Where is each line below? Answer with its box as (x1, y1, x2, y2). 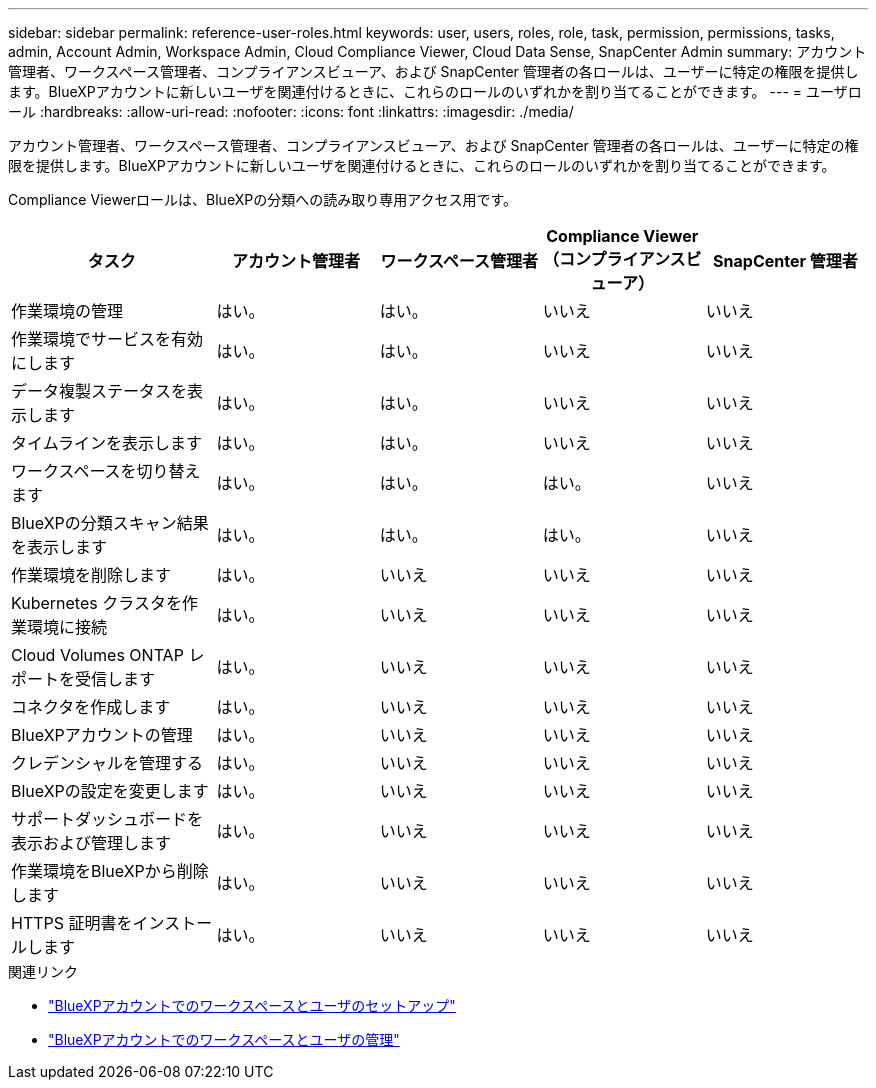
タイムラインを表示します (11, 433, 202, 453)
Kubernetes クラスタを (11, 593, 182, 613)
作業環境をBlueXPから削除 (11, 861, 209, 881)
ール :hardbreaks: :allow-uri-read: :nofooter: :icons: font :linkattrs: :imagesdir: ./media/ (8, 103, 574, 120)
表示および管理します (11, 833, 172, 853)
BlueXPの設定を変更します (11, 781, 209, 801)
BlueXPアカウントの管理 (11, 725, 193, 745)
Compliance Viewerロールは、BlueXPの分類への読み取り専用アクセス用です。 (8, 191, 518, 208)
